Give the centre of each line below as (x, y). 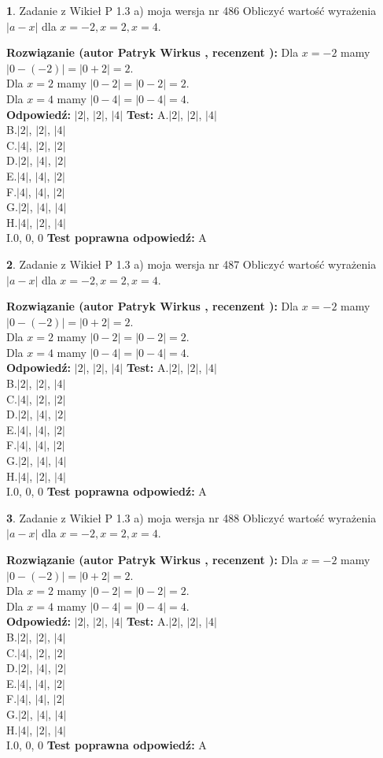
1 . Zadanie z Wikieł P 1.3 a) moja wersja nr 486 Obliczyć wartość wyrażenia (191, 10)
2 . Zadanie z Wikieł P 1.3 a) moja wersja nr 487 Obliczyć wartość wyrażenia (191, 264)
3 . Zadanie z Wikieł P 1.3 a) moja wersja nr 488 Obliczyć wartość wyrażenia (191, 517)
